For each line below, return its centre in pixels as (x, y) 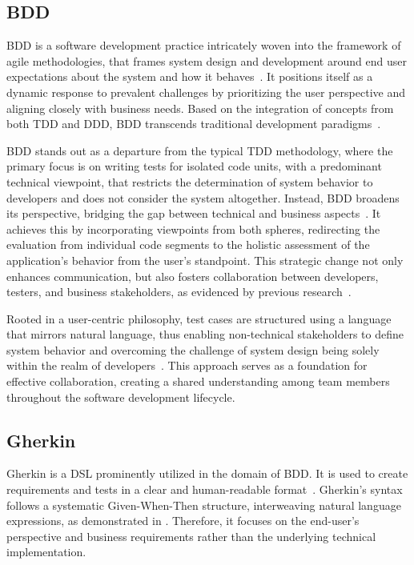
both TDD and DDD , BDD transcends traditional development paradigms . (194, 124)
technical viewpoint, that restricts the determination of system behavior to (190, 181)
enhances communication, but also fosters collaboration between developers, (193, 276)
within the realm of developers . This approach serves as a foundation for (187, 365)
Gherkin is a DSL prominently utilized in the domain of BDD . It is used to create (207, 473)
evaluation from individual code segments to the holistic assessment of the (188, 244)
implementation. (46, 552)
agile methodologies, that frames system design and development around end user (207, 60)
